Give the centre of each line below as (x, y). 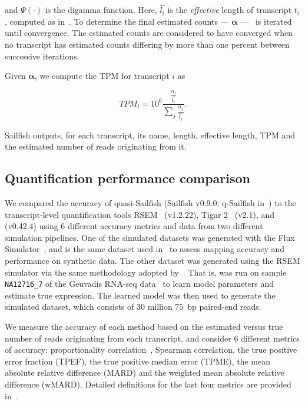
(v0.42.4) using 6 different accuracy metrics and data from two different (134, 226)
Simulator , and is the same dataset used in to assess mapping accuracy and (145, 249)
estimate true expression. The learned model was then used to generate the (140, 295)
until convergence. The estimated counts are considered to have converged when (149, 33)
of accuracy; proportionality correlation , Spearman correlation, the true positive (151, 350)
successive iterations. (42, 56)
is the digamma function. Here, (101, 10)
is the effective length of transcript (230, 10)
